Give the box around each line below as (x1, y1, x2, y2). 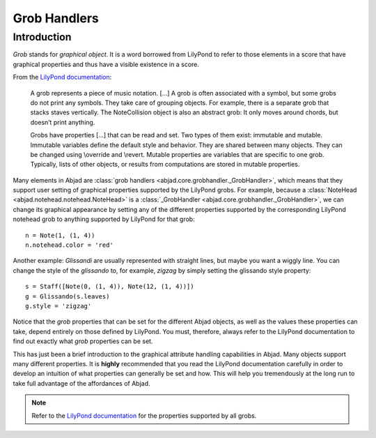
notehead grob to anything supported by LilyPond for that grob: (13, 215, 195, 223)
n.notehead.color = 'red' (25, 241, 114, 249)
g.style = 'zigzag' (25, 302, 92, 310)
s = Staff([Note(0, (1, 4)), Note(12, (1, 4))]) (25, 282, 194, 291)
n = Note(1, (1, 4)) (25, 231, 95, 239)
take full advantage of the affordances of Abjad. (13, 379, 150, 387)
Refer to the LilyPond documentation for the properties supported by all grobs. (31, 411, 257, 420)
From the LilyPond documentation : (13, 73, 112, 82)
